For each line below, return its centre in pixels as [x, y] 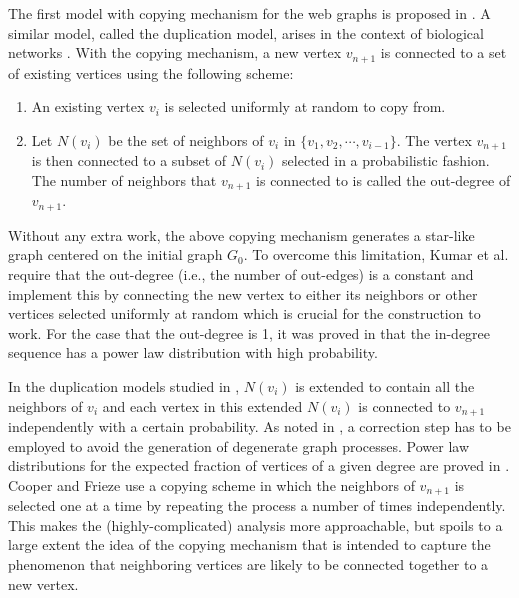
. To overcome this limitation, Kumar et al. [376, 254]
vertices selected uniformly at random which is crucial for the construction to [244, 313]
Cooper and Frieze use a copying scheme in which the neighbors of [211, 484]
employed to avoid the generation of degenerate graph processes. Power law [239, 445]
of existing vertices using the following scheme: [151, 72]
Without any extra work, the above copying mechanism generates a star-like [241, 234]
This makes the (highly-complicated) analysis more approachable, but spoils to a [255, 524]
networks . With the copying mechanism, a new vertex [175, 52]
